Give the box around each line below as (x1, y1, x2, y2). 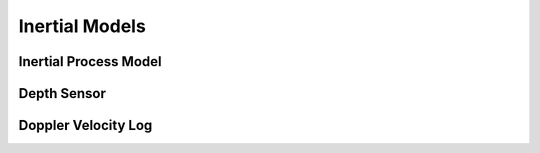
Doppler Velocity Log (18, 117, 153, 134)
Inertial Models (18, 15, 147, 37)
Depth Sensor (18, 85, 107, 102)
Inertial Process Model (18, 53, 162, 70)
